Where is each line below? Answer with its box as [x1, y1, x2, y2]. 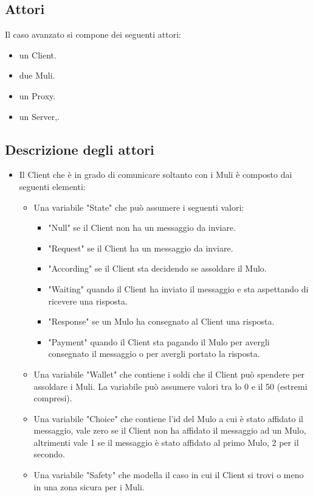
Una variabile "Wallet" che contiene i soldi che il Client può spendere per [33, 367, 305, 380]
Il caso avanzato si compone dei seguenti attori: [5, 28, 181, 41]
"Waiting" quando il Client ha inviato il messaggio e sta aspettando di [48, 282, 309, 295]
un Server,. [19, 110, 60, 122]
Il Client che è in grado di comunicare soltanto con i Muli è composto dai [19, 168, 292, 181]
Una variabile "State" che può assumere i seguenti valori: [33, 200, 244, 213]
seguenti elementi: [19, 180, 86, 192]
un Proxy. [19, 89, 56, 102]
